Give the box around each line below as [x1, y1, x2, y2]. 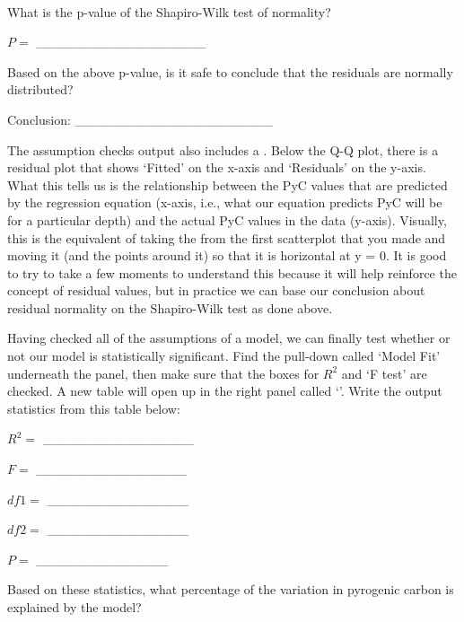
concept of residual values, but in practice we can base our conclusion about [7, 281, 425, 300]
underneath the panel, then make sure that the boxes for [7, 364, 320, 382]
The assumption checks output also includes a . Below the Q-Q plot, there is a [7, 140, 439, 159]
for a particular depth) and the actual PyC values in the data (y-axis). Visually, [7, 210, 447, 229]
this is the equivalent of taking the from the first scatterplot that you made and [7, 228, 446, 247]
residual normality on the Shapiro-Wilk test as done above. [7, 298, 333, 317]
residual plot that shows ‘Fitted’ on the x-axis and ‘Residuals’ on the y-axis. [7, 158, 426, 177]
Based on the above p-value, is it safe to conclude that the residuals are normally [7, 62, 453, 81]
